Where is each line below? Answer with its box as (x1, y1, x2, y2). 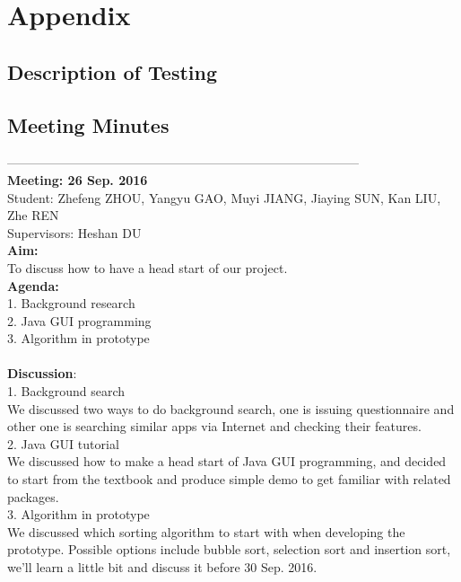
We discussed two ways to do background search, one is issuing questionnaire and (7, 399, 455, 418)
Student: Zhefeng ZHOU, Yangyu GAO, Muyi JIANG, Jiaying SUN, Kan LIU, (7, 188, 441, 207)
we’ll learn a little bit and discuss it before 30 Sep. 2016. (7, 558, 317, 577)
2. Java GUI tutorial (7, 434, 119, 453)
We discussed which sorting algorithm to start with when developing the (7, 522, 405, 541)
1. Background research (7, 294, 135, 313)
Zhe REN (7, 206, 59, 225)
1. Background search (7, 382, 126, 401)
